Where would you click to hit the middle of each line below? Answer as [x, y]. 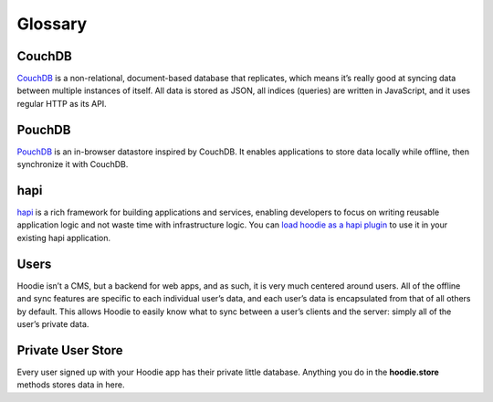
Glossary [52, 24]
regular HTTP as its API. [62, 103]
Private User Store [70, 350]
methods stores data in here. [71, 385]
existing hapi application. [64, 238]
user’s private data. [53, 323]
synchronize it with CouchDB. [73, 164]
